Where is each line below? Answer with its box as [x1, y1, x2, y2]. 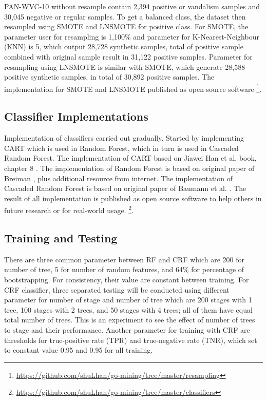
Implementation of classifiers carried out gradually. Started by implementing [4, 132, 244, 143]
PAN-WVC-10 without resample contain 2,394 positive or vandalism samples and [4, 1, 260, 11]
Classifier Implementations [4, 108, 148, 124]
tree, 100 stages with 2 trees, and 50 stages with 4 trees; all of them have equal [4, 304, 253, 315]
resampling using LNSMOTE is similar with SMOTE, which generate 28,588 [4, 61, 245, 72]
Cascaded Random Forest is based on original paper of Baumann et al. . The [4, 183, 246, 194]
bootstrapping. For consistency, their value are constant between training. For [4, 274, 249, 284]
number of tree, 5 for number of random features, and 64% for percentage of [4, 264, 244, 275]
